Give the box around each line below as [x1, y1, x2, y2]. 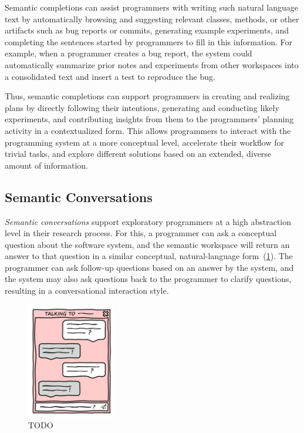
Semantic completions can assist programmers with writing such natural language [5, 1, 298, 13]
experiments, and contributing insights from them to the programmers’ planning [5, 113, 294, 125]
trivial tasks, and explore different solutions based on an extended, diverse [5, 147, 272, 160]
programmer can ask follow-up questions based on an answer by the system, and [5, 261, 294, 273]
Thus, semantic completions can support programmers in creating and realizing [5, 90, 290, 102]
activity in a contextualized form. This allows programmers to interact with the [5, 124, 291, 136]
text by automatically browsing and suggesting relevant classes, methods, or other [5, 12, 299, 25]
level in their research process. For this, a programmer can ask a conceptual [5, 227, 277, 239]
